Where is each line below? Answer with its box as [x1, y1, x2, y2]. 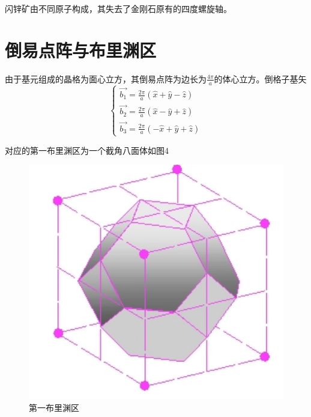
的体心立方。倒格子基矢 [214, 72, 307, 85]
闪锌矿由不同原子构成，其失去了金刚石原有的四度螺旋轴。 [5, 2, 232, 14]
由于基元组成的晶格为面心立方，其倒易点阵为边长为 [5, 72, 207, 85]
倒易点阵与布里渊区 [5, 37, 157, 62]
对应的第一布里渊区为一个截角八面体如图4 [5, 144, 169, 156]
